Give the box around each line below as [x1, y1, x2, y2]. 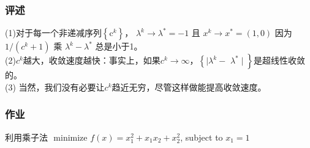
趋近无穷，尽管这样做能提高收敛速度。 [112, 80, 267, 93]
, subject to [180, 130, 223, 143]
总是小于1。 [95, 40, 143, 53]
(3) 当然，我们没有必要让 [5, 80, 105, 93]
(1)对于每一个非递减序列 [5, 26, 102, 39]
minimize [53, 133, 88, 142]
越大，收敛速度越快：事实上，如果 [23, 54, 161, 67]
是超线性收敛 [254, 54, 306, 67]
